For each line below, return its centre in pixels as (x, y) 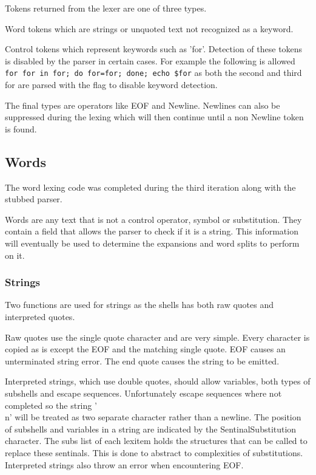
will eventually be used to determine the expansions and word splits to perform (152, 243)
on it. (15, 255)
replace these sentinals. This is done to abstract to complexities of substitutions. (154, 452)
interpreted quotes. (40, 316)
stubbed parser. (34, 199)
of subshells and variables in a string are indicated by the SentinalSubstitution (151, 429)
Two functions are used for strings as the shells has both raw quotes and (140, 305)
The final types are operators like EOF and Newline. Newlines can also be (143, 105)
